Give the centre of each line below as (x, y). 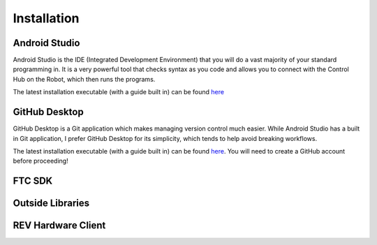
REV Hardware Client (59, 226)
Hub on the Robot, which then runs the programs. (84, 79)
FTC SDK (33, 181)
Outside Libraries (51, 203)
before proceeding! (41, 161)
